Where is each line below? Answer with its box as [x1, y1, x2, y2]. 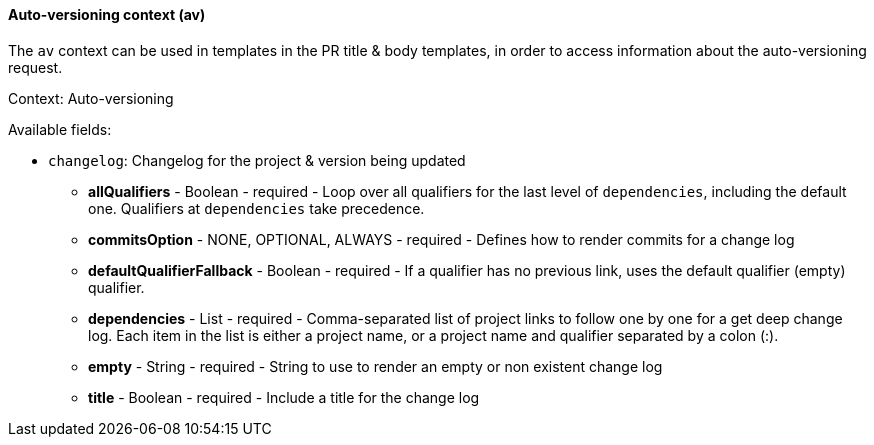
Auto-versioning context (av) [8, 6, 206, 23]
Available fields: [8, 120, 112, 138]
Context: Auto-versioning [8, 89, 174, 107]
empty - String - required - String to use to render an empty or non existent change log [88, 357, 663, 375]
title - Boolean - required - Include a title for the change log [88, 388, 480, 406]
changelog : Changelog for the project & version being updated [48, 151, 466, 169]
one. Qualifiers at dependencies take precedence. [88, 199, 425, 217]
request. [8, 58, 63, 76]
